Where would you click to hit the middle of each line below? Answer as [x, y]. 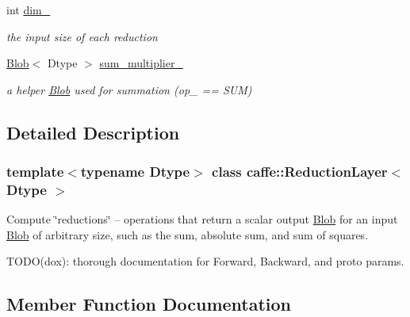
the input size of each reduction [82, 36]
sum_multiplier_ [141, 63]
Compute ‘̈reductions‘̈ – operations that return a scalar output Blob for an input [202, 219]
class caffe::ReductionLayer [300, 172]
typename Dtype [135, 172]
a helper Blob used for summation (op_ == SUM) [129, 89]
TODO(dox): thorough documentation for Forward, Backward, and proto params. [205, 261]
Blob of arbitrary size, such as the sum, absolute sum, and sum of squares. [188, 234]
